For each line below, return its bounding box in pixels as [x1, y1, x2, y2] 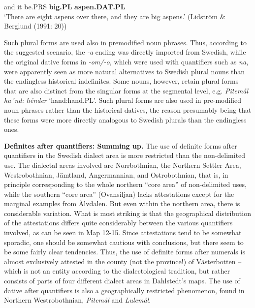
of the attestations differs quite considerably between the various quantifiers [4, 217, 233, 228]
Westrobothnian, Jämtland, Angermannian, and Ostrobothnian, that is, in [4, 169, 228, 180]
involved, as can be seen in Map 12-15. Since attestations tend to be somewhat [4, 227, 242, 238]
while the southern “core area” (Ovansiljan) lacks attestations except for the [4, 188, 234, 199]
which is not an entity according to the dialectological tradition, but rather [4, 266, 230, 276]
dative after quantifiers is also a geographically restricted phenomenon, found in [4, 285, 245, 295]
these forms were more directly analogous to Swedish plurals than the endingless [4, 114, 247, 124]
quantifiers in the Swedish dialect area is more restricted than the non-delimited [4, 150, 246, 160]
